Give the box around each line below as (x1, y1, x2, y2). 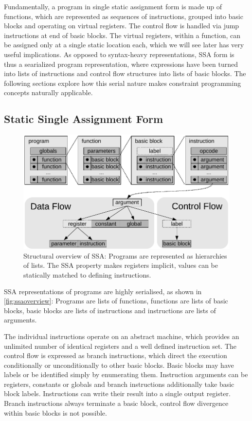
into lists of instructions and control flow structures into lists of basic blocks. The (4, 68, 246, 79)
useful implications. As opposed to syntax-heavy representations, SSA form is (4, 49, 234, 59)
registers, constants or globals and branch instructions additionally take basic (4, 379, 234, 389)
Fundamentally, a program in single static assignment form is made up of (4, 1, 222, 11)
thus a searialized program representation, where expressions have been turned (4, 59, 238, 69)
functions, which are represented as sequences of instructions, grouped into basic (4, 11, 243, 21)
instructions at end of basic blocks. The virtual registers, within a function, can (4, 30, 240, 40)
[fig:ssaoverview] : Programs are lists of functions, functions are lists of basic (4, 296, 228, 306)
